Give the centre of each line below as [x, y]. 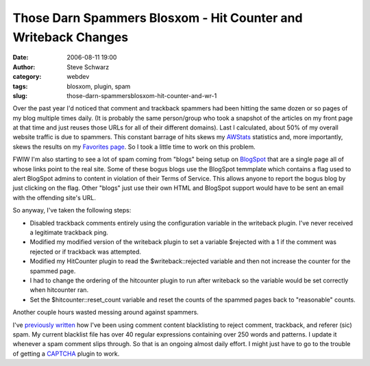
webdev [78, 77]
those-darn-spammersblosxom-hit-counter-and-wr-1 [142, 95]
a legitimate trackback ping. [69, 232]
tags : [20, 86]
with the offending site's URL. [54, 197]
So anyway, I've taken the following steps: [72, 210]
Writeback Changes [71, 37]
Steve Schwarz [88, 67]
